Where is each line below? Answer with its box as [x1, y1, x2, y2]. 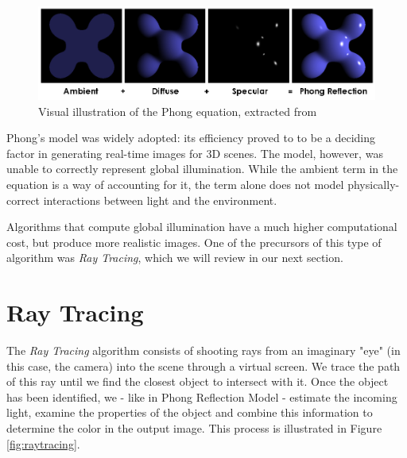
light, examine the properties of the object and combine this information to [6, 404, 373, 421]
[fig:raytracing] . [6, 435, 80, 452]
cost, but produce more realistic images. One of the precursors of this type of [6, 233, 382, 250]
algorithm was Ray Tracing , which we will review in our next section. [6, 249, 343, 266]
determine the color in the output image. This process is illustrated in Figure [6, 420, 382, 437]
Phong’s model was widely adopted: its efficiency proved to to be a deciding [6, 129, 376, 146]
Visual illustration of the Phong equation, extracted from [38, 102, 317, 119]
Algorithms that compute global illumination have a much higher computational [6, 218, 397, 235]
